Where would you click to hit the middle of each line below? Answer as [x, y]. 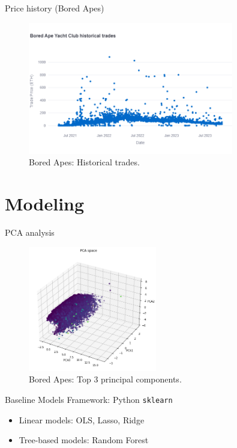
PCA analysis [30, 232]
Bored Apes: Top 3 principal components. [105, 379]
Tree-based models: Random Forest [84, 440]
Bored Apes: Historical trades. [84, 162]
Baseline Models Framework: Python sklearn [89, 399]
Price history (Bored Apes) [55, 8]
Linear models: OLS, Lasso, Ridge [82, 419]
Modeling [45, 204]
